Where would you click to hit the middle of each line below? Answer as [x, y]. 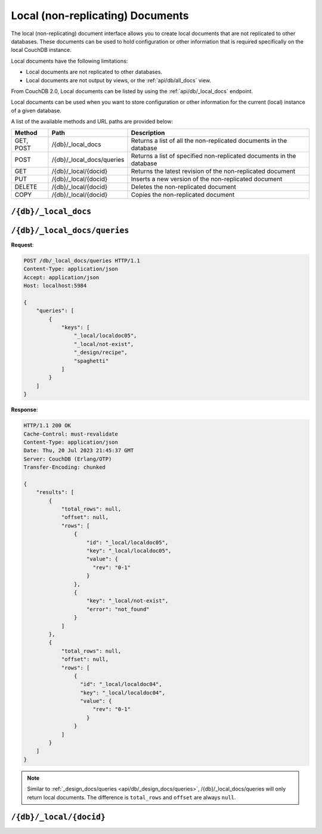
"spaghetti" [91, 361]
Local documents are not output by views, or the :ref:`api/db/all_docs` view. [119, 80]
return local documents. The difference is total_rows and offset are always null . [131, 797]
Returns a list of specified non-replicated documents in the [213, 156]
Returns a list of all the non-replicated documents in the [209, 141]
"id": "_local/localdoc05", [128, 542]
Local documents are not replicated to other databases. [94, 72]
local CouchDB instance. [41, 50]
